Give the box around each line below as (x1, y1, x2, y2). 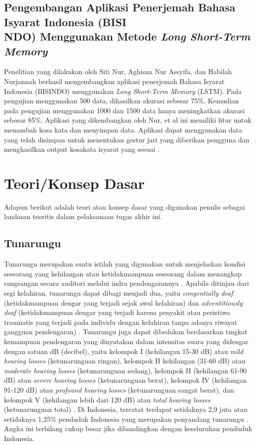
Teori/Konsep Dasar (4, 173, 145, 193)
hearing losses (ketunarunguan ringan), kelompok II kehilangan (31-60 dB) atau (4, 356, 246, 366)
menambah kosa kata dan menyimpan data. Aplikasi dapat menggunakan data (4, 124, 242, 134)
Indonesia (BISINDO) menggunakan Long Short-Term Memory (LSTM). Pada (4, 86, 242, 96)
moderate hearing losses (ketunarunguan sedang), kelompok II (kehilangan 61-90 (4, 365, 247, 375)
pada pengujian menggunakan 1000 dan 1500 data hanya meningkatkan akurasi (4, 105, 245, 115)
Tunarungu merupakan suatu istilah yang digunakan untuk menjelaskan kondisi (4, 259, 246, 269)
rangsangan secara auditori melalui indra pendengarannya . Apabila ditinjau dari (4, 278, 249, 288)
